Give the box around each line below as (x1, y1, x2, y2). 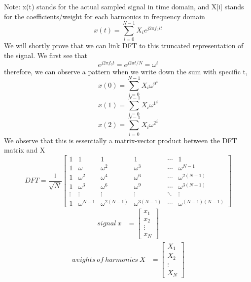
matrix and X (4, 145, 45, 155)
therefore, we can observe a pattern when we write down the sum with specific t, (4, 66, 248, 76)
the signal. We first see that (4, 50, 88, 60)
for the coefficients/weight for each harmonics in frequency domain (4, 11, 205, 21)
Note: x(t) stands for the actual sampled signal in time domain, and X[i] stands (4, 1, 244, 11)
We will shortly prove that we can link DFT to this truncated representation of (4, 40, 244, 51)
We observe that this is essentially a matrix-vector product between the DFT (4, 135, 237, 145)
